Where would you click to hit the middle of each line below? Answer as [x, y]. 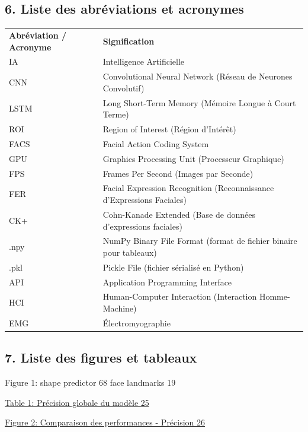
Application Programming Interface [167, 282]
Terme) [116, 114]
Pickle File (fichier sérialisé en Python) [173, 267]
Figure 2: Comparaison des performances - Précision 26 [105, 422]
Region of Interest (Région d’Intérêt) [169, 129]
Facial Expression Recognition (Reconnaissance [188, 188]
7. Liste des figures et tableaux [101, 358]
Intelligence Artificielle [144, 61]
